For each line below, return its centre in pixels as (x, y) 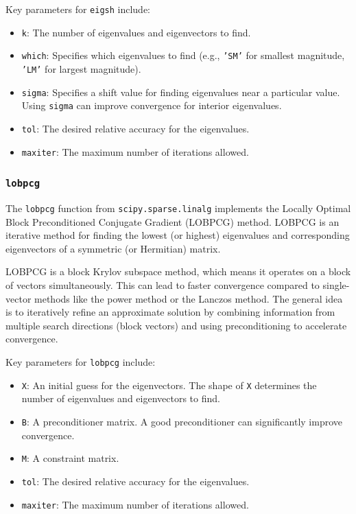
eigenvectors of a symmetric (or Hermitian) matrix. (113, 248)
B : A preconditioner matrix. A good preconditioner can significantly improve (182, 421)
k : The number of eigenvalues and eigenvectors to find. (136, 32)
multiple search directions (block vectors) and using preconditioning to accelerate (176, 325)
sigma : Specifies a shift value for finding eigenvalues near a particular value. (181, 92)
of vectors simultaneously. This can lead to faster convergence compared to (163, 285)
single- (336, 285)
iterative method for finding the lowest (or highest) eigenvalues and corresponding (178, 235)
